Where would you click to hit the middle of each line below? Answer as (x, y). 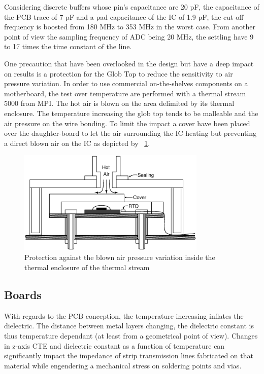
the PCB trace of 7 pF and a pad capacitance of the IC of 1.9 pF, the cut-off (124, 16)
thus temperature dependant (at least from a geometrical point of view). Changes (131, 335)
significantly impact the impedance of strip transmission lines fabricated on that (129, 356)
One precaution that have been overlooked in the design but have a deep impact (129, 63)
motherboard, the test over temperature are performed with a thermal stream (125, 93)
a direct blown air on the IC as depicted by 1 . (77, 143)
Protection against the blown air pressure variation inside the (120, 257)
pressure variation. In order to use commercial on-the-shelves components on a (126, 83)
